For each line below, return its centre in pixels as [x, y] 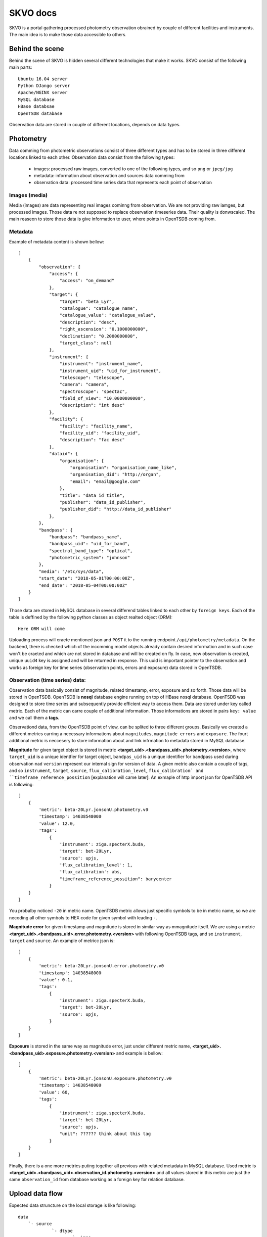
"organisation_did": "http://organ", [116, 475]
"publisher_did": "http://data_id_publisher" [116, 509]
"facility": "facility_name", [96, 426]
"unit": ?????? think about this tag [105, 1134]
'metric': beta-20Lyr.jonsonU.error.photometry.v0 [101, 966]
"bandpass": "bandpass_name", [86, 537]
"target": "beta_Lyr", [87, 301]
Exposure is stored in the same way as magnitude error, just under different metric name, [100, 1046]
